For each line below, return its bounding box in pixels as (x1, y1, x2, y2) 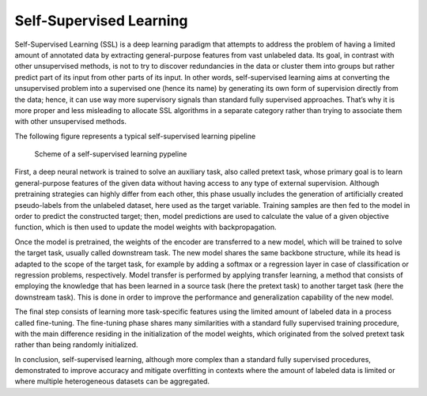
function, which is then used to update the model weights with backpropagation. (14, 222, 277, 232)
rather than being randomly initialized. (14, 340, 138, 349)
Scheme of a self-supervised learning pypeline (34, 149, 187, 159)
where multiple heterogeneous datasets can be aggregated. (14, 376, 210, 387)
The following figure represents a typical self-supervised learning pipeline (14, 131, 256, 141)
